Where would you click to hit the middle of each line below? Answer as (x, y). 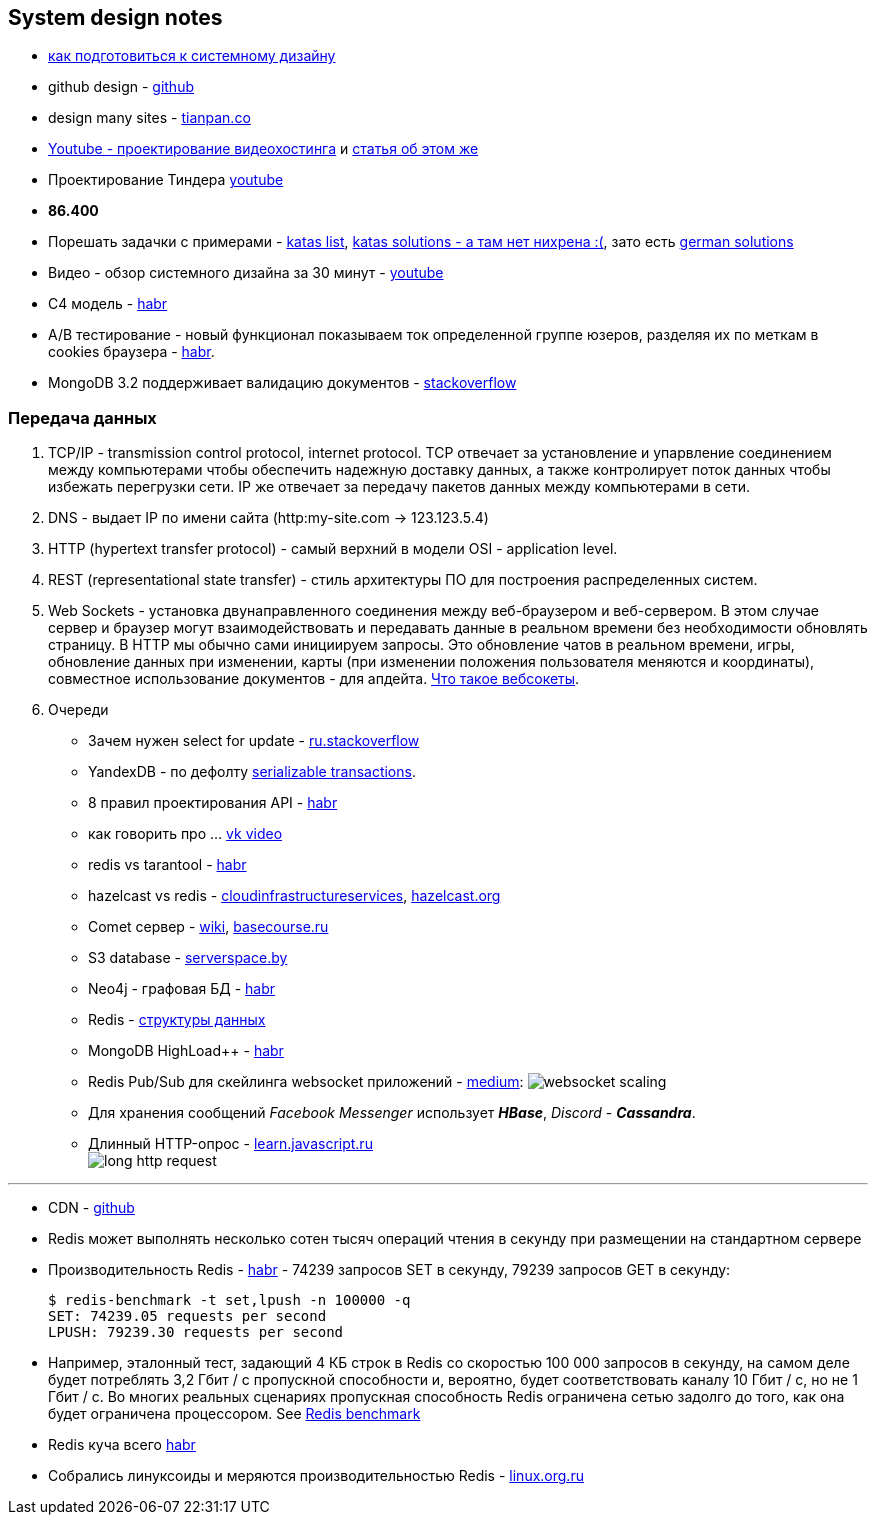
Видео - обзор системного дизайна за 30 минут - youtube (246, 273)
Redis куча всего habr (122, 1445)
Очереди (78, 710)
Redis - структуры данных (177, 1020)
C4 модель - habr (108, 304)
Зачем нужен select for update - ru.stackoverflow (254, 741)
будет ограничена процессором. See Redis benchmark (234, 1414)
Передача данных (82, 417)
